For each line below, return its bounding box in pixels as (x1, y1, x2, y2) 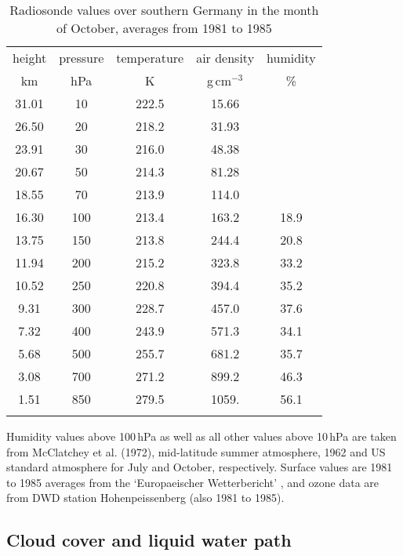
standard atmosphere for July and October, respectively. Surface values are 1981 (6, 459, 393, 475)
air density (196, 49, 255, 67)
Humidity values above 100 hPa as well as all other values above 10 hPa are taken (6, 428, 397, 444)
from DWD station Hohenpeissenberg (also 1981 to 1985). (6, 489, 285, 506)
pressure (59, 49, 104, 67)
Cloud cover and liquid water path (6, 528, 292, 552)
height (13, 49, 47, 67)
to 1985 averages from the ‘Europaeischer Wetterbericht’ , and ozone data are (6, 474, 379, 490)
